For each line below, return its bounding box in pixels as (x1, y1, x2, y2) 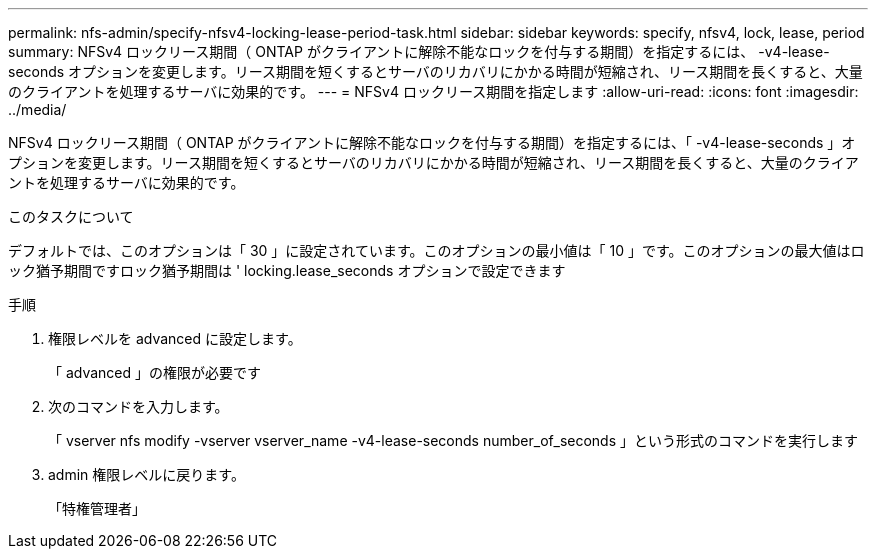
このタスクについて (8, 208, 134, 225)
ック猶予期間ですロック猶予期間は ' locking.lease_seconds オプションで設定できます (8, 262, 566, 279)
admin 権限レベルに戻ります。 (48, 466, 245, 483)
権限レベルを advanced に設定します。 (48, 330, 302, 347)
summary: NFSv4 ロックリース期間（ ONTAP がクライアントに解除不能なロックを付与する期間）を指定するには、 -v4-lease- (8, 43, 830, 60)
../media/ (8, 101, 67, 118)
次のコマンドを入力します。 (48, 398, 229, 415)
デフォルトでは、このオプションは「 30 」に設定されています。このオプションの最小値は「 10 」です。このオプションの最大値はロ (8, 242, 865, 259)
